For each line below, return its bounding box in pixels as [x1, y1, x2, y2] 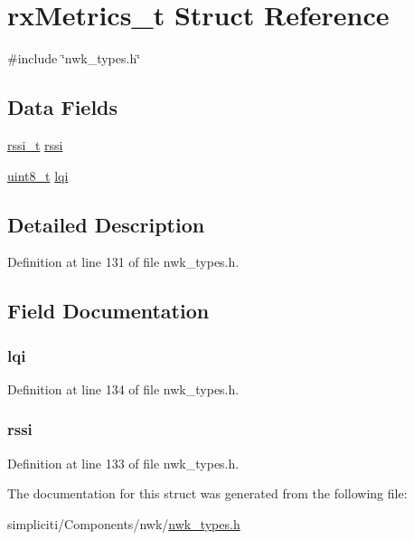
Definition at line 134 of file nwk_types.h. [7, 379, 240, 398]
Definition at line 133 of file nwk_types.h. [7, 453, 240, 472]
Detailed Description [7, 210, 205, 238]
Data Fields [7, 93, 118, 121]
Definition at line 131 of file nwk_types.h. [7, 252, 240, 271]
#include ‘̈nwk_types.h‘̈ [7, 49, 141, 68]
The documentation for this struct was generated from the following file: [7, 484, 408, 503]
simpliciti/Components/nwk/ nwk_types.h [7, 514, 240, 533]
